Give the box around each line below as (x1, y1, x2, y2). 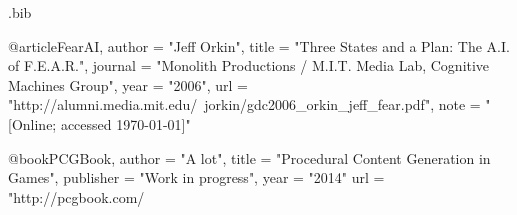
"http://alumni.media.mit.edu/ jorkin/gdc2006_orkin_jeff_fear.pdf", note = (8, 94, 481, 115)
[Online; (8, 113, 57, 134)
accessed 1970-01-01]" (60, 113, 191, 134)
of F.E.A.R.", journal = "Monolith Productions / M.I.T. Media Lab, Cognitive (8, 55, 490, 76)
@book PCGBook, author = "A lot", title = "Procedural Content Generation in (8, 147, 491, 168)
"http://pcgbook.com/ (8, 186, 145, 207)
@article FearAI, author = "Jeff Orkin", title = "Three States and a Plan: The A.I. (8, 35, 510, 56)
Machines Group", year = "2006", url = (8, 74, 249, 95)
